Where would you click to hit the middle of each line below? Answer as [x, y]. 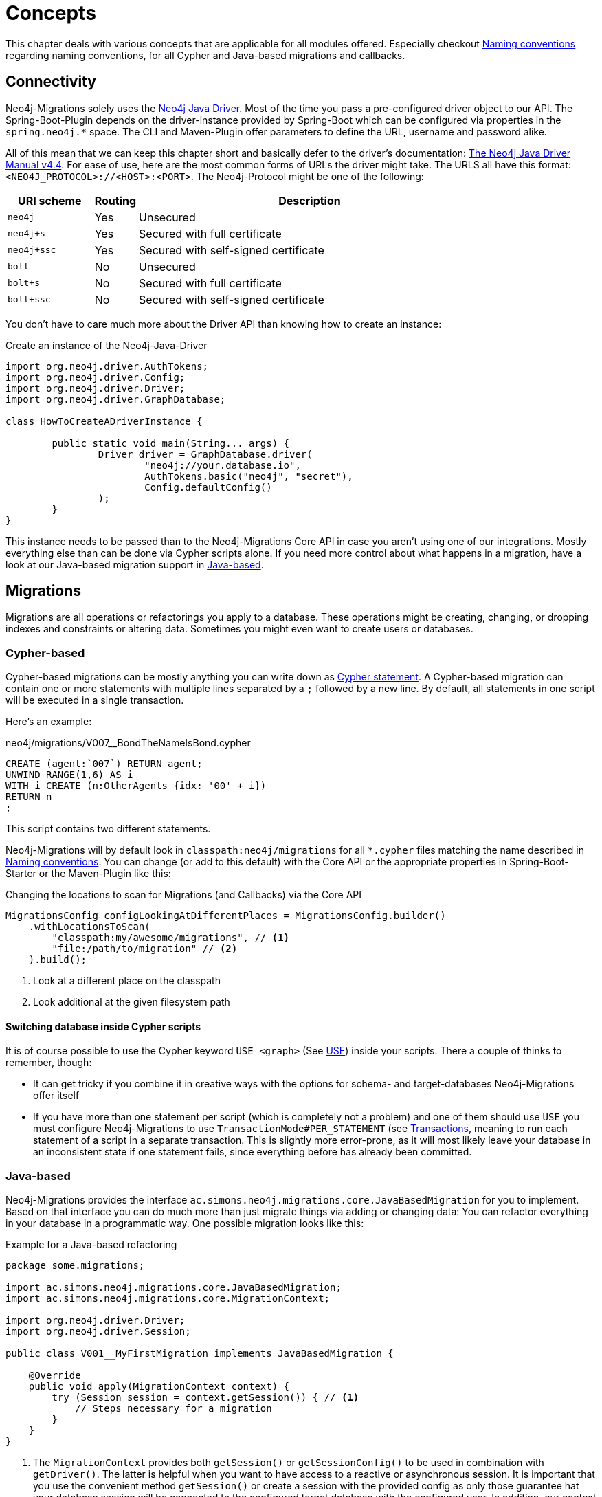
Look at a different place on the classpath [127, 981]
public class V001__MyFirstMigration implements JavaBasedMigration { [200, 1354]
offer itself [56, 1096]
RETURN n [29, 797]
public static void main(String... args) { [171, 443]
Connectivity [51, 82]
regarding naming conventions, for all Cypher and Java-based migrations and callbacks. [205, 55]
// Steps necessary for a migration [174, 1409]
